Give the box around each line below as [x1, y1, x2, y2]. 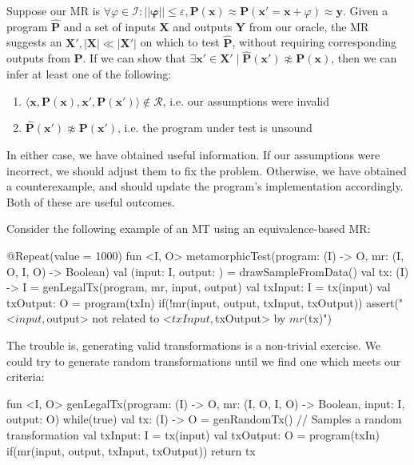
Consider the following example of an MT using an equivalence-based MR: [6, 220, 371, 237]
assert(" [366, 294, 404, 311]
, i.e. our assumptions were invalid [162, 92, 330, 109]
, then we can [331, 50, 397, 66]
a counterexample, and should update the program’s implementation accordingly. [6, 178, 404, 194]
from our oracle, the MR [249, 18, 369, 34]
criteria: [6, 368, 45, 385]
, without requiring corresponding [232, 34, 397, 50]
